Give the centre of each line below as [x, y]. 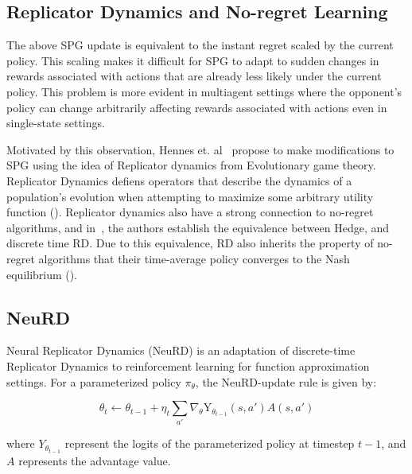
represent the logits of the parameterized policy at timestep [210, 443]
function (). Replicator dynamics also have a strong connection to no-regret [190, 212]
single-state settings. [56, 123]
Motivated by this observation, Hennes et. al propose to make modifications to [200, 149]
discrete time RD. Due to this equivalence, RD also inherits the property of [190, 243]
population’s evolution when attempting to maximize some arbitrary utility [190, 196]
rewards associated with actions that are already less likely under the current [194, 76]
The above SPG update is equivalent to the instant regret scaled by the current [200, 45]
